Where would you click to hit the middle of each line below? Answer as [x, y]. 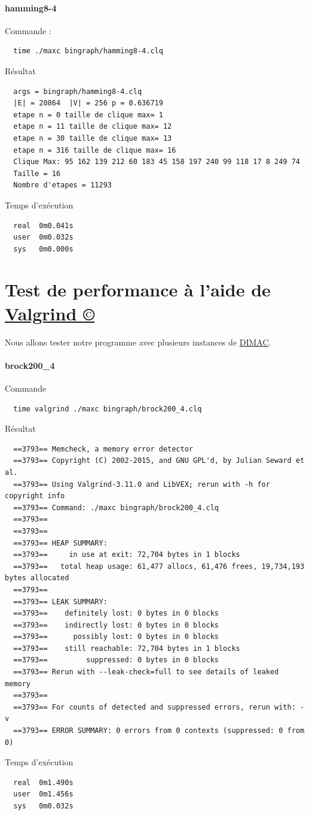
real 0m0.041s [43, 225]
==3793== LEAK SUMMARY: [60, 602]
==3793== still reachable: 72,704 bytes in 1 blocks [127, 648]
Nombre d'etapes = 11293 [62, 185]
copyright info [35, 496]
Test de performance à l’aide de [138, 290]
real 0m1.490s [43, 782]
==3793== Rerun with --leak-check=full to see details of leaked [146, 672]
